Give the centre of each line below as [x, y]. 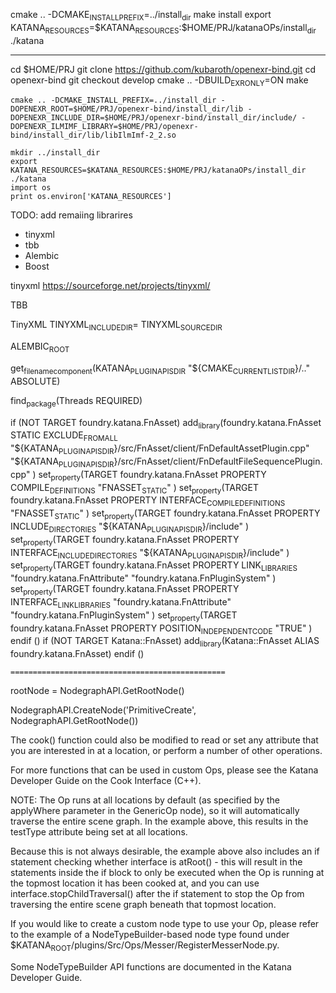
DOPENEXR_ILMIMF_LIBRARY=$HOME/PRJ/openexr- [104, 127]
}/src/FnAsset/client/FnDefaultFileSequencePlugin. [218, 461]
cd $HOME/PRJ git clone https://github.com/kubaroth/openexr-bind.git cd [163, 69]
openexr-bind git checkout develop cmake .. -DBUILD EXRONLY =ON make [159, 81]
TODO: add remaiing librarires [71, 215]
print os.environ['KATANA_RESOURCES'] [91, 197]
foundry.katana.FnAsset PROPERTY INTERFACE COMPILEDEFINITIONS [148, 501]
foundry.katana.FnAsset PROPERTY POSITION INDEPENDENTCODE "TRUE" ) [161, 629]
